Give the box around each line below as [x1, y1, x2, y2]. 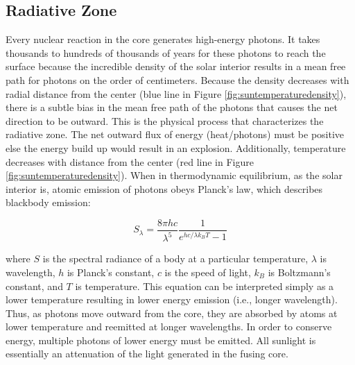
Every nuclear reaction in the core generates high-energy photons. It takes [6, 32, 320, 46]
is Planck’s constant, [67, 264, 155, 279]
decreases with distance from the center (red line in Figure [6, 154, 254, 169]
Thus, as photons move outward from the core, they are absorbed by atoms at [6, 305, 338, 320]
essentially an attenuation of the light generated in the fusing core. [6, 346, 288, 361]
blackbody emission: [6, 195, 91, 210]
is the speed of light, [164, 264, 251, 279]
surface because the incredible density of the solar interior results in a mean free [6, 59, 346, 74]
